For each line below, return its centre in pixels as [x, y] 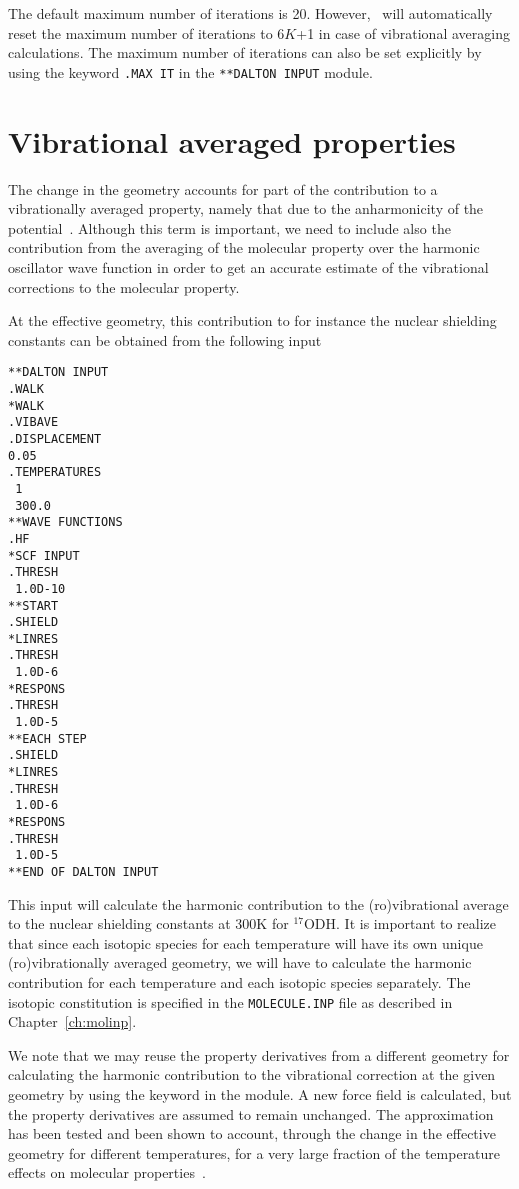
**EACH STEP [47, 738]
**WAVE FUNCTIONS [65, 522]
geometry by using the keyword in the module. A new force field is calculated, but [260, 1094]
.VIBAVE [33, 422]
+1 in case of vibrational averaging [403, 32]
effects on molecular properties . [107, 1172]
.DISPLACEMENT [55, 438]
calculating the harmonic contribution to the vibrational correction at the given [252, 1074]
